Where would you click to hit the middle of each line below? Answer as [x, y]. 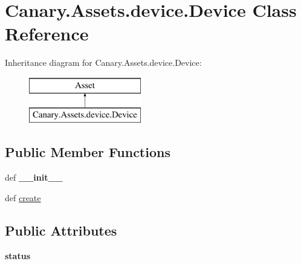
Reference [47, 34]
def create [23, 197]
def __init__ [34, 177]
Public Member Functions [88, 152]
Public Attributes [61, 230]
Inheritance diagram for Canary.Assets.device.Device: [103, 63]
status [18, 255]
